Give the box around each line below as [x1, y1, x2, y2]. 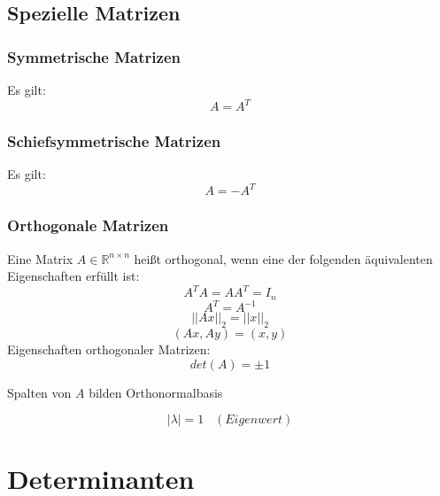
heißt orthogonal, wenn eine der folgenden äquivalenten [134, 249, 433, 267]
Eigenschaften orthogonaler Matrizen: [7, 340, 211, 359]
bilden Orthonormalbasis [89, 383, 223, 401]
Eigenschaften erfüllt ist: [7, 267, 140, 285]
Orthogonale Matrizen [7, 214, 169, 236]
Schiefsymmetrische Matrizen [7, 130, 221, 152]
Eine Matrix [7, 249, 73, 267]
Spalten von [7, 383, 72, 401]
